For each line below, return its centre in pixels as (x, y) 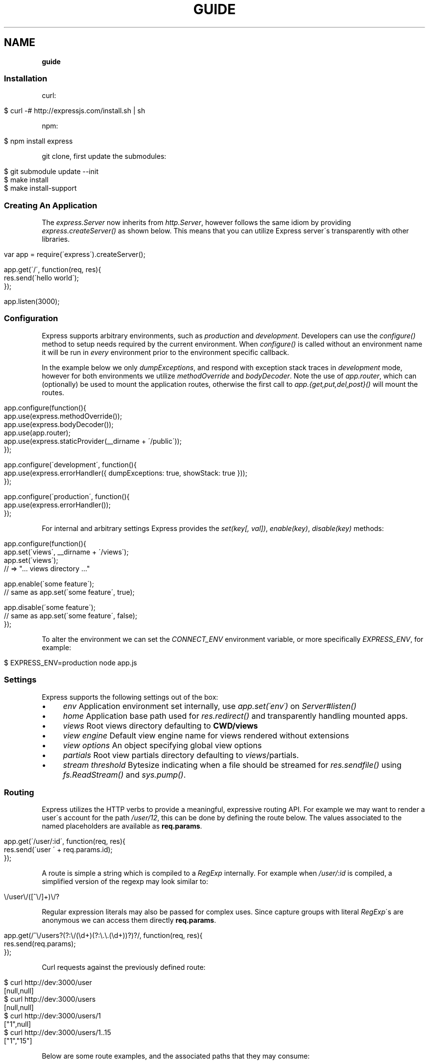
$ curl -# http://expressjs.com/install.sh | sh (75, 111)
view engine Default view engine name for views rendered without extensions (206, 735)
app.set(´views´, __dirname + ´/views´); (66, 552)
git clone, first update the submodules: (104, 156)
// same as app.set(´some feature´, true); (69, 592)
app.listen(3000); (32, 302)
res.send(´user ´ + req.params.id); (58, 850)
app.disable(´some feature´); (50, 607)
